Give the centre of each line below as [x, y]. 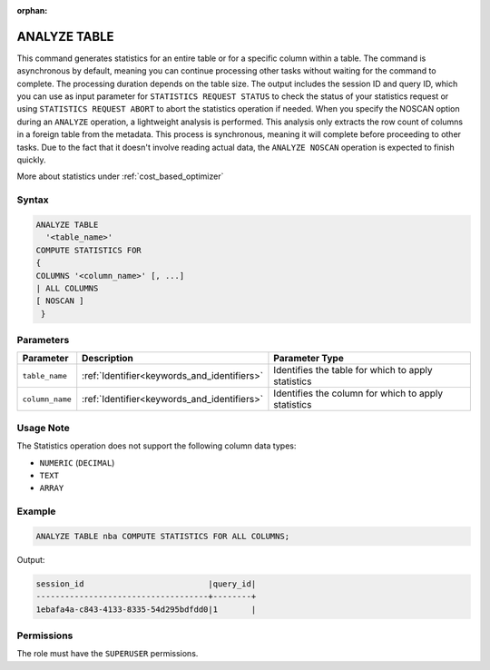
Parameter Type [309, 359]
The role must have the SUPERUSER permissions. [108, 654]
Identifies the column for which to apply [358, 393]
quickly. [31, 160]
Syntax [33, 200]
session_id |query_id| [146, 584]
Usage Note [43, 428]
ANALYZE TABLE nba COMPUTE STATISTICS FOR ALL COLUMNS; [163, 536]
